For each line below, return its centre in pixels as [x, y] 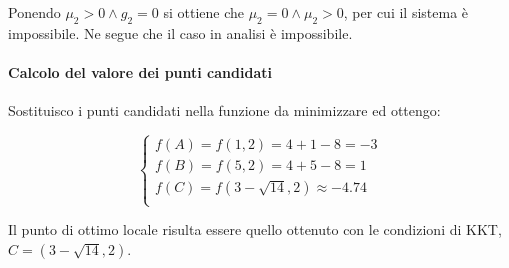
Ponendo [34, 12]
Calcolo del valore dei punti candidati [140, 71]
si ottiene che [203, 12]
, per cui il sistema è [406, 12]
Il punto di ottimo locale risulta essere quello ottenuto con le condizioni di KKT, [255, 229]
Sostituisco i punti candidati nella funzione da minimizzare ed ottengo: [224, 110]
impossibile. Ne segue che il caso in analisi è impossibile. [180, 32]
